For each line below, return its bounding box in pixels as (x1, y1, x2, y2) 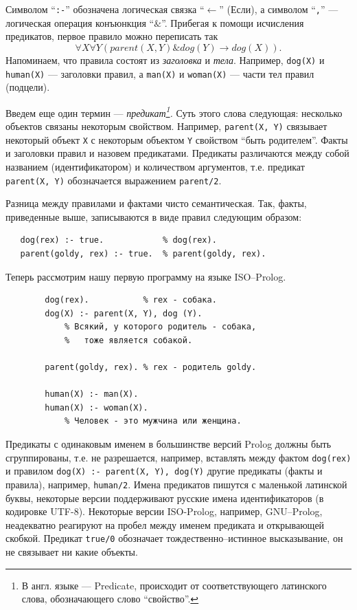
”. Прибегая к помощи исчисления (161, 15, 304, 30)
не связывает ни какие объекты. (5, 545, 138, 559)
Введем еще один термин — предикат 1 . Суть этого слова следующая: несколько (5, 103, 343, 120)
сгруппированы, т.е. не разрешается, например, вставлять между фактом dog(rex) (5, 450, 352, 464)
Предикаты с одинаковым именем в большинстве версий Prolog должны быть (5, 437, 332, 451)
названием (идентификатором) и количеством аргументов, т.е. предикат (5, 159, 305, 173)
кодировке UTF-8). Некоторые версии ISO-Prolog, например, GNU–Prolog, (5, 504, 323, 519)
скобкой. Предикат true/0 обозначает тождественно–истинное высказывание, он (5, 531, 343, 545)
